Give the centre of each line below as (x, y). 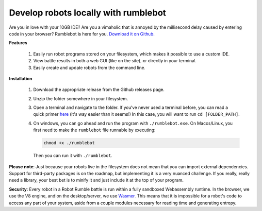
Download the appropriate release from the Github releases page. (99, 89)
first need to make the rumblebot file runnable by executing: (94, 130)
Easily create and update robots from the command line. (89, 68)
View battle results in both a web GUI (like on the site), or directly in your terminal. (115, 61)
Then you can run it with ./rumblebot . (73, 156)
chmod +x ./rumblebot (69, 143)
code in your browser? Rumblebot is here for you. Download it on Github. (82, 34)
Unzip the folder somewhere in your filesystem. (81, 98)
